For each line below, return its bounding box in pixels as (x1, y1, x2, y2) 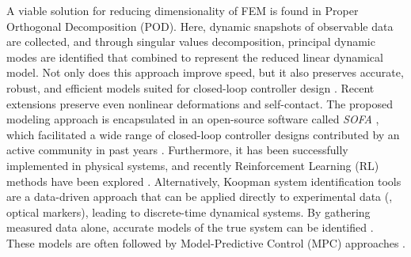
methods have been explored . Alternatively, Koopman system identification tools (6, 172, 401, 189)
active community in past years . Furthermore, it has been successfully (6, 142, 348, 158)
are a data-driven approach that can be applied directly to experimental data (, (6, 188, 393, 205)
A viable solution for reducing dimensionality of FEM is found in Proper (6, 2, 359, 18)
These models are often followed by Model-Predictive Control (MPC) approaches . (6, 234, 405, 251)
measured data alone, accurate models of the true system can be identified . (6, 219, 374, 236)
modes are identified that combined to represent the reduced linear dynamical (6, 48, 383, 65)
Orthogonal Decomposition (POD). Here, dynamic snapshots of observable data (6, 17, 394, 34)
